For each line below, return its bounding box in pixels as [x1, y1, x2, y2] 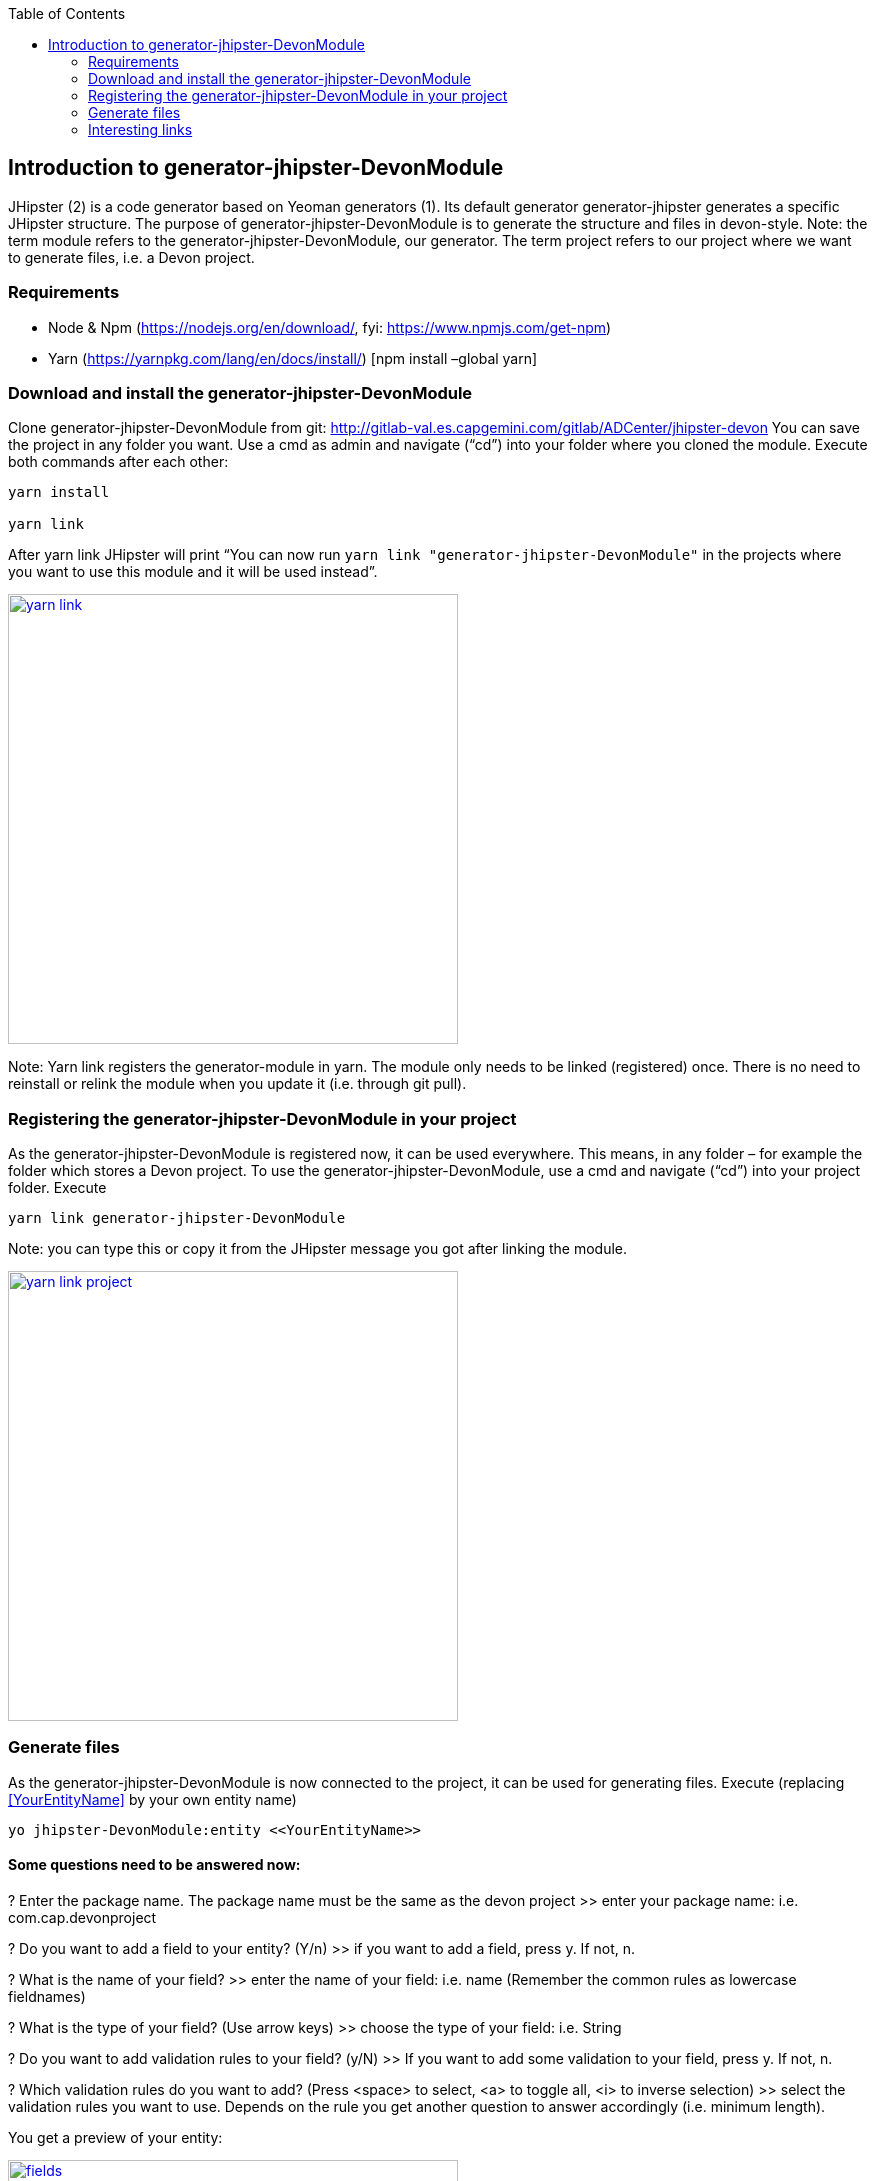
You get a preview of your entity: [8, 2129, 223, 2147]
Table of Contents [8, 5, 126, 22]
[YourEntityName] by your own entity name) [8, 1790, 297, 1808]
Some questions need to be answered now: [8, 1856, 301, 1874]
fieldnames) [8, 1988, 86, 2006]
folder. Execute [8, 1179, 107, 1197]
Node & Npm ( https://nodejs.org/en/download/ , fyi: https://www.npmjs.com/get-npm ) [48, 318, 612, 336]
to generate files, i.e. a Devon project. [8, 248, 255, 266]
